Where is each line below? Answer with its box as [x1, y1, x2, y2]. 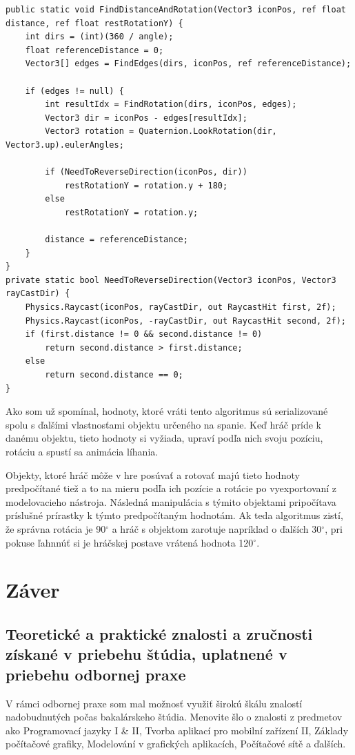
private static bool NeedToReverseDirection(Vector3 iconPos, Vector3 [6, 275, 336, 285]
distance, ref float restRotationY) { [6, 18, 183, 28]
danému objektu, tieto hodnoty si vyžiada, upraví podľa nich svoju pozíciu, [6, 431, 323, 445]
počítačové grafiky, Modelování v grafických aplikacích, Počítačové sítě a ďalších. [6, 736, 346, 751]
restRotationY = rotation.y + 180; [64, 180, 228, 190]
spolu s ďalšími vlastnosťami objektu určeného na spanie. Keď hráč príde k [6, 417, 321, 431]
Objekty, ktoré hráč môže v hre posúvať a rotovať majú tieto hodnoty [6, 467, 300, 482]
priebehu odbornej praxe [6, 663, 186, 685]
